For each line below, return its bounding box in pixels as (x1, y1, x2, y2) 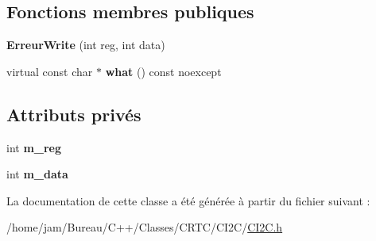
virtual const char (6, 63, 93, 79)
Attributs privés (6, 101, 141, 126)
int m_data (6, 166, 68, 182)
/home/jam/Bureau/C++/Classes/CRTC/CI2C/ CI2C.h (6, 219, 283, 235)
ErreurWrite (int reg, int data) (6, 36, 165, 53)
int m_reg (6, 139, 62, 155)
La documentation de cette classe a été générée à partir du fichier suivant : (6, 192, 370, 208)
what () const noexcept (105, 63, 222, 79)
